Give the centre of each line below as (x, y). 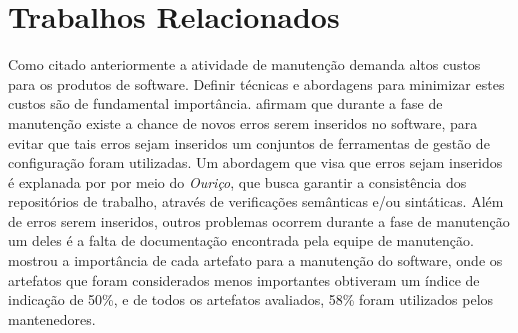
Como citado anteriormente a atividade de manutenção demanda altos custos (244, 64)
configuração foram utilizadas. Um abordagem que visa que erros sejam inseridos (255, 162)
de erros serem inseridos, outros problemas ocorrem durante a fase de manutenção (259, 220)
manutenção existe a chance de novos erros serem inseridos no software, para (243, 122)
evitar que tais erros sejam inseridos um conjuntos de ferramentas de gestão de (249, 142)
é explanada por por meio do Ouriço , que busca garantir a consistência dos (237, 181)
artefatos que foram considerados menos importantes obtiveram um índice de (244, 279)
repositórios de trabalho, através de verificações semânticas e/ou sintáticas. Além (256, 201)
